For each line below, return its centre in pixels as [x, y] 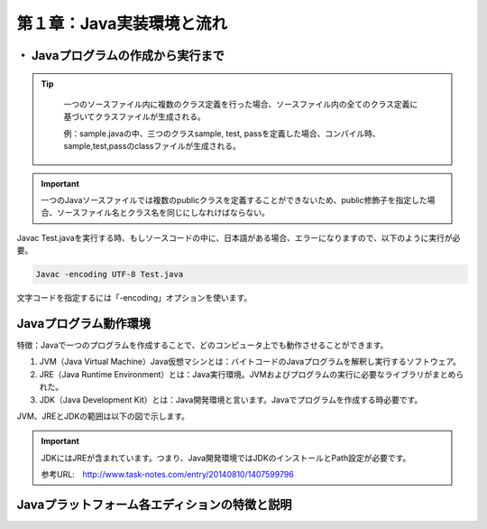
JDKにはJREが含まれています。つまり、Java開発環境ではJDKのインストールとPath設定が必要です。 [226, 458]
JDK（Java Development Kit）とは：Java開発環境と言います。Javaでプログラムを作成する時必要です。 [231, 399]
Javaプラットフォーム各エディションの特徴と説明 [154, 504]
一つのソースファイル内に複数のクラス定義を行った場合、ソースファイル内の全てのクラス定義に [241, 104]
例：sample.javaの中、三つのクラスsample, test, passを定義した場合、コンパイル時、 [222, 133]
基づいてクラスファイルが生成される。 [135, 116]
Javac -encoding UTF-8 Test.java [110, 274]
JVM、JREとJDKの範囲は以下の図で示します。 [103, 416]
